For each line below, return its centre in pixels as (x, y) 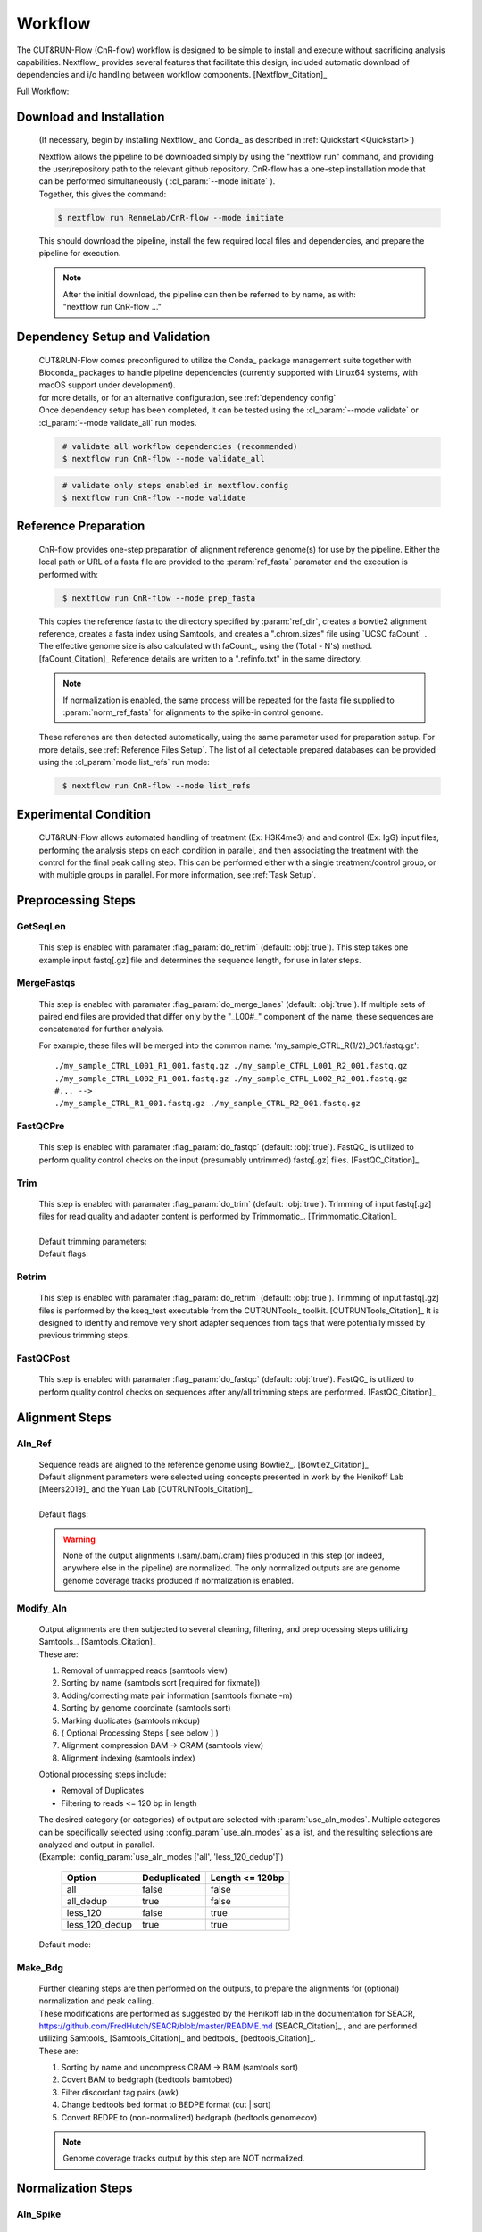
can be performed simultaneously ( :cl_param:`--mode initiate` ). (157, 181)
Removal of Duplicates (103, 1791)
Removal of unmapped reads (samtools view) (144, 1670)
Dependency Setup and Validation (113, 337)
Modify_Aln (42, 1608)
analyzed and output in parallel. (97, 1845)
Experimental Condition (84, 814)
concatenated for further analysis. (101, 1029)
